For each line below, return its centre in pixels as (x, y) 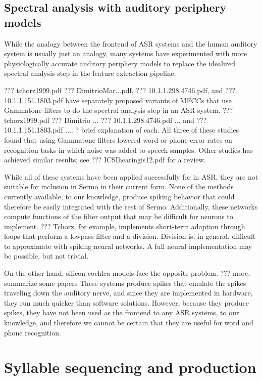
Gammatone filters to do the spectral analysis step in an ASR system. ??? (119, 110)
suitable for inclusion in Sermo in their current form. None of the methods (119, 186)
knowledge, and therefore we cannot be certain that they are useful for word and (129, 323)
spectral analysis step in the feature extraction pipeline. (90, 73)
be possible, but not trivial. (46, 256)
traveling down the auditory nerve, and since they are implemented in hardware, (128, 293)
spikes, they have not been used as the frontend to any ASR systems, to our (122, 312)
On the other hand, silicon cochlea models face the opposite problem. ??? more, (127, 273)
